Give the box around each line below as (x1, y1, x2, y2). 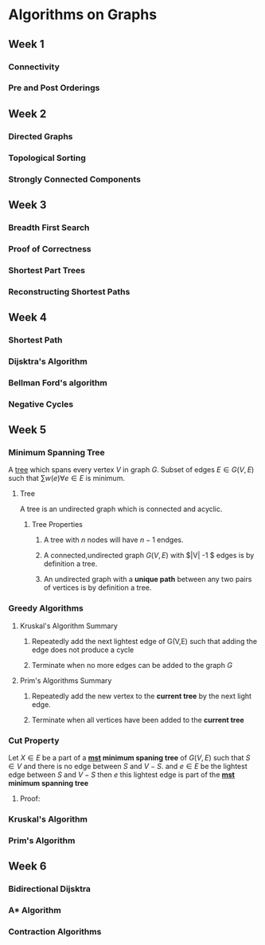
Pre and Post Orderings (8, 82, 100, 93)
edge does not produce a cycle (31, 645, 134, 654)
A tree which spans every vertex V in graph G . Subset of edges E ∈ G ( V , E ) (8, 465, 255, 474)
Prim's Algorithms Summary (19, 675, 112, 685)
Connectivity (8, 61, 60, 72)
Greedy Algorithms (8, 603, 84, 614)
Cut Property (8, 735, 60, 746)
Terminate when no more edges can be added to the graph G (31, 660, 233, 670)
